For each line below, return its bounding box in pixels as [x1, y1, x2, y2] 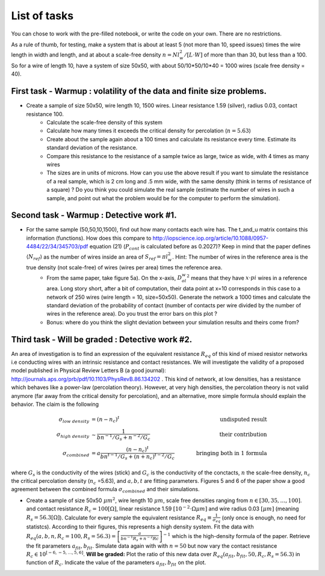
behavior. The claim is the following [11, 400, 99, 408]
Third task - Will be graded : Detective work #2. [11, 334, 193, 345]
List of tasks [11, 9, 74, 22]
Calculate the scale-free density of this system [46, 119, 162, 126]
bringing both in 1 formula [196, 450, 267, 456]
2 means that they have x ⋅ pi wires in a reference [187, 274, 308, 281]
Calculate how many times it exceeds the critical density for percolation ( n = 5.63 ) [46, 127, 251, 135]
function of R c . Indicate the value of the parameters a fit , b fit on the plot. [26, 559, 206, 568]
